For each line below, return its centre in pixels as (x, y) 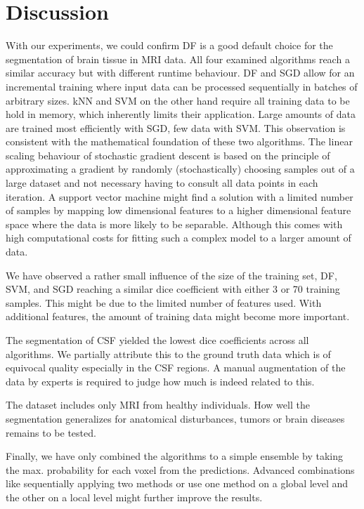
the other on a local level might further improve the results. (134, 497)
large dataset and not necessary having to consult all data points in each (162, 183)
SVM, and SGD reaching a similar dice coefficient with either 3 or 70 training (173, 289)
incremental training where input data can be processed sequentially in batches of (182, 86)
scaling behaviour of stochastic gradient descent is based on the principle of (168, 155)
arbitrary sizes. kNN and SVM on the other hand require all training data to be (178, 100)
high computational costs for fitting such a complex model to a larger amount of (178, 238)
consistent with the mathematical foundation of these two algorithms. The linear (179, 141)
